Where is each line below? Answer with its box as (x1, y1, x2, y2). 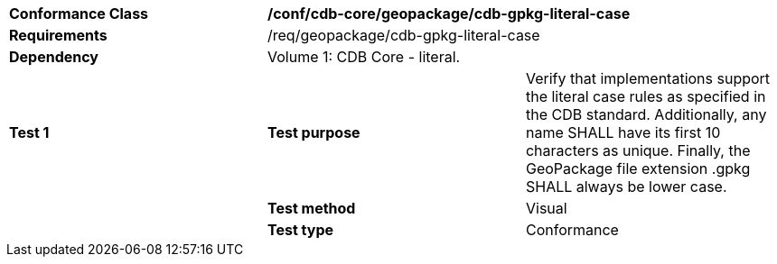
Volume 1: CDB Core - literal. (267, 48, 461, 66)
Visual (525, 199, 567, 217)
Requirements (9, 26, 108, 44)
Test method (267, 199, 356, 217)
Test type (267, 221, 334, 239)
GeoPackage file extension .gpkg (525, 159, 751, 178)
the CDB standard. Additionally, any (525, 105, 767, 123)
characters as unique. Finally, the (525, 141, 751, 159)
